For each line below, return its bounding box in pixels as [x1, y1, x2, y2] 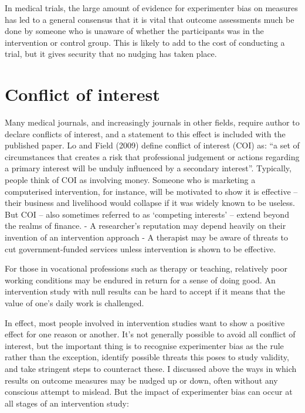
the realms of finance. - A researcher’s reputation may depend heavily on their [5, 219, 286, 232]
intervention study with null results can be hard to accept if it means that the [5, 285, 285, 297]
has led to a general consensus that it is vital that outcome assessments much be [5, 13, 294, 25]
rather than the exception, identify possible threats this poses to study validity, [5, 351, 289, 363]
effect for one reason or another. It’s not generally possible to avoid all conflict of [5, 328, 296, 340]
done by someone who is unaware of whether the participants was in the [5, 25, 264, 37]
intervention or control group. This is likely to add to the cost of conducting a [5, 36, 285, 48]
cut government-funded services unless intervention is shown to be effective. [5, 242, 276, 255]
